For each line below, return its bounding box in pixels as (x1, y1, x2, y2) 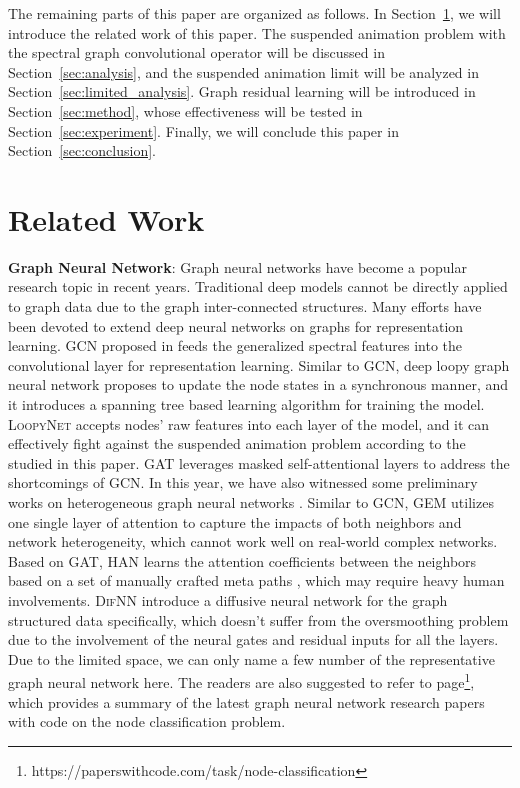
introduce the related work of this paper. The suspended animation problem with (8, 22, 506, 43)
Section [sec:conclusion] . (8, 140, 156, 161)
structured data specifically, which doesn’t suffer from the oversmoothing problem (8, 609, 509, 630)
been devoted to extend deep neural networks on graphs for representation (8, 315, 464, 336)
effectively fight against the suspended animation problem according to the (8, 433, 466, 454)
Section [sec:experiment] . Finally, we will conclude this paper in (8, 120, 399, 141)
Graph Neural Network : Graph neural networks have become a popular (8, 256, 467, 277)
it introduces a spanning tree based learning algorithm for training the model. (8, 394, 485, 415)
